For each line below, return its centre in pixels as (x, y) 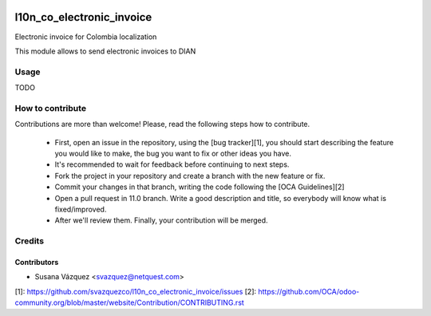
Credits (29, 241)
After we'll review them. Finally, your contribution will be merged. (161, 220)
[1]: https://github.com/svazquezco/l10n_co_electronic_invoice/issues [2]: (136, 291)
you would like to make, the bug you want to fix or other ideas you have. (173, 153)
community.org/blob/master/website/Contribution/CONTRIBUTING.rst (130, 302)
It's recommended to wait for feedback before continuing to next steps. (172, 164)
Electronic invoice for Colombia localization (86, 37)
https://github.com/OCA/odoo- (309, 291)
